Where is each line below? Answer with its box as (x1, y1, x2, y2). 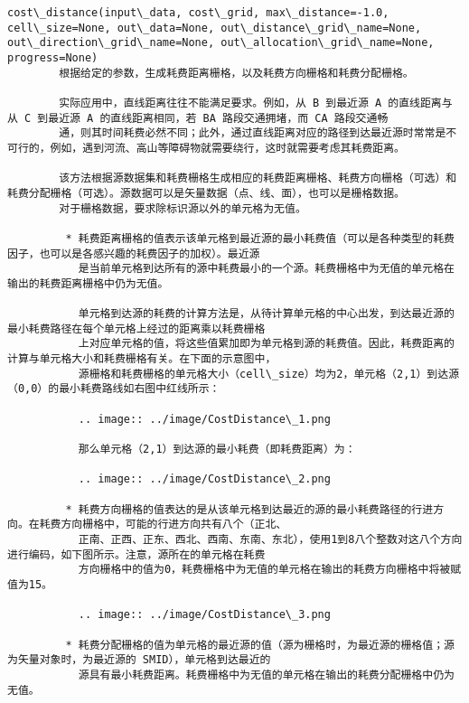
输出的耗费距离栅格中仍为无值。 (7, 277, 169, 290)
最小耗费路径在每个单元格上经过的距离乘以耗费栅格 (7, 322, 266, 335)
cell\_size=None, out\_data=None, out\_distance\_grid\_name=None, (7, 21, 422, 34)
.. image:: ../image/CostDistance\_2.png (78, 473, 331, 486)
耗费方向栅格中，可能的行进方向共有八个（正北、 (39, 518, 287, 531)
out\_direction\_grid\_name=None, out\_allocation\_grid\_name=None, (7, 36, 435, 50)
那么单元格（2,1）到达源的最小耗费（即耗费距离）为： (78, 443, 356, 456)
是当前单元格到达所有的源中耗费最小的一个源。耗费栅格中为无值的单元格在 (78, 262, 455, 276)
